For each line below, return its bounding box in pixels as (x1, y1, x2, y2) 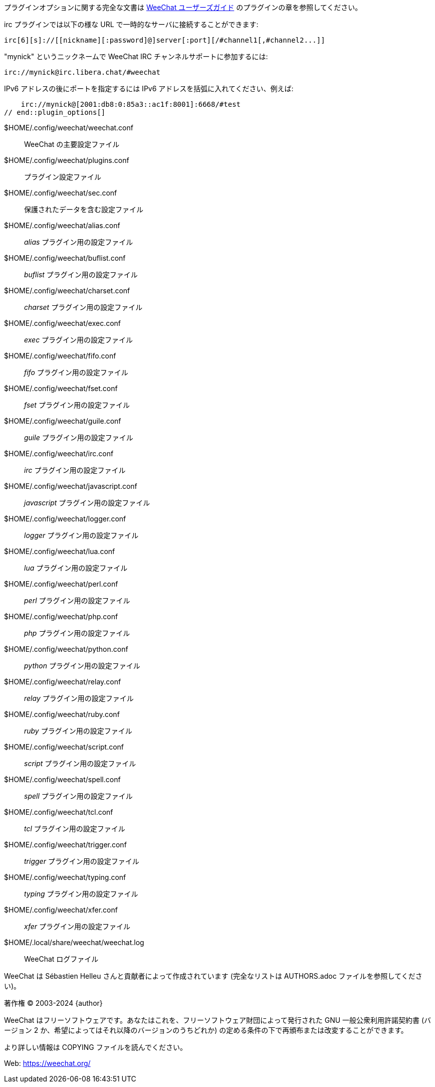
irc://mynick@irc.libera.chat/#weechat (4, 68, 160, 76)
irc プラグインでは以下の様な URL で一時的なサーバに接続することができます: (4, 20, 259, 29)
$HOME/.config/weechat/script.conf (4, 743, 124, 751)
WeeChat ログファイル (24, 955, 99, 963)
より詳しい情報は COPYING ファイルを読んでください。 (4, 1043, 187, 1051)
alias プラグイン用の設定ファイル (24, 238, 133, 246)
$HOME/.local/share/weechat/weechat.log (4, 938, 144, 947)
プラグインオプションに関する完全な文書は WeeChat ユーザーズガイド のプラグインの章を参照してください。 (4, 3, 362, 12)
